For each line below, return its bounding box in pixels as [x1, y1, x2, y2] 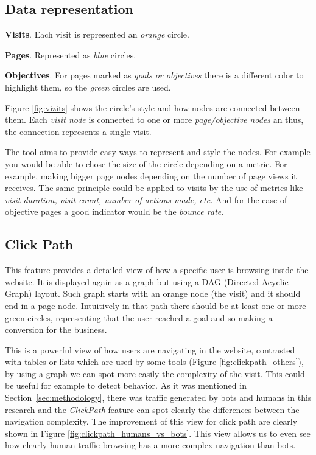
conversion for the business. [5, 323, 107, 336]
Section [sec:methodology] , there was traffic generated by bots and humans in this [5, 391, 312, 404]
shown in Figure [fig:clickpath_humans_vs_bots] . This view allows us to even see [5, 426, 311, 439]
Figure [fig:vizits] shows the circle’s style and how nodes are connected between [5, 101, 300, 114]
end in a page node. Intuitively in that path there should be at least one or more [5, 299, 306, 311]
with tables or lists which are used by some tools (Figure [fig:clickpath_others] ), [5, 355, 304, 368]
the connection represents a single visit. [5, 125, 152, 137]
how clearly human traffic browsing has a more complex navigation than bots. [5, 439, 296, 451]
